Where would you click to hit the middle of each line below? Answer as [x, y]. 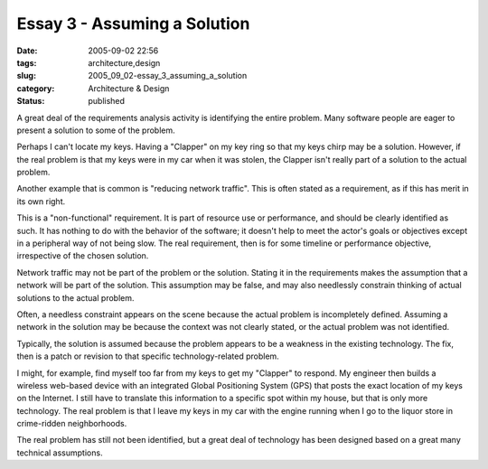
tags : [27, 62]
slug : [26, 76]
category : [36, 88]
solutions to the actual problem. [75, 297]
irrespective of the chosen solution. [83, 256]
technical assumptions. [60, 453]
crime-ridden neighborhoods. [72, 424]
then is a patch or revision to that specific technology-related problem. [148, 356]
